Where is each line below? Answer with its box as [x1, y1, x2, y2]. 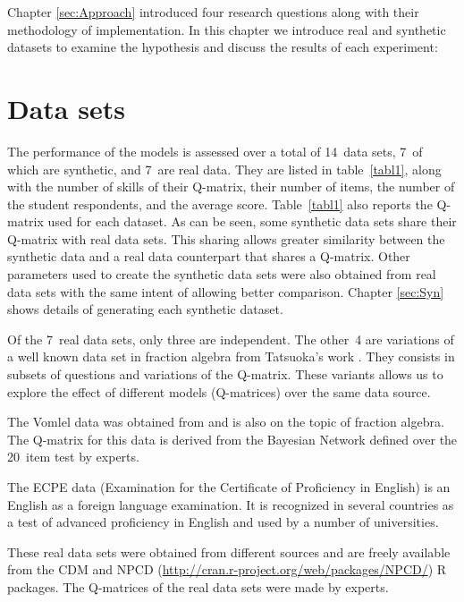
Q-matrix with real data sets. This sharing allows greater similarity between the [7, 229, 445, 248]
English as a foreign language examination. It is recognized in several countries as [7, 495, 454, 513]
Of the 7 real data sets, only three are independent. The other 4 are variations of [7, 329, 454, 348]
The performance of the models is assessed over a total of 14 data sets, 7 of [7, 141, 423, 160]
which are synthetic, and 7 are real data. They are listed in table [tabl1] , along [7, 159, 442, 178]
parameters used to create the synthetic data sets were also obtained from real [7, 265, 436, 284]
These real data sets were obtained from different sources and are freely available [7, 542, 451, 561]
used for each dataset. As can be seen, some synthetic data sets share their [47, 212, 457, 231]
